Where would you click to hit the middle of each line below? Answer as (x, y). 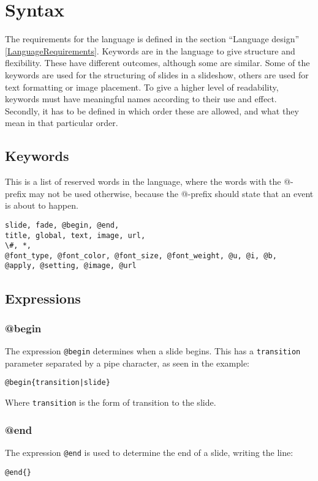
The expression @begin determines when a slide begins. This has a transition (153, 351)
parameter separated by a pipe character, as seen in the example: (127, 363)
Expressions (43, 298)
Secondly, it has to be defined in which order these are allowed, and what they (152, 110)
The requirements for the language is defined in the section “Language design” (152, 39)
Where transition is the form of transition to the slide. (111, 402)
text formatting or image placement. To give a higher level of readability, (142, 87)
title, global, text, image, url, (75, 235)
